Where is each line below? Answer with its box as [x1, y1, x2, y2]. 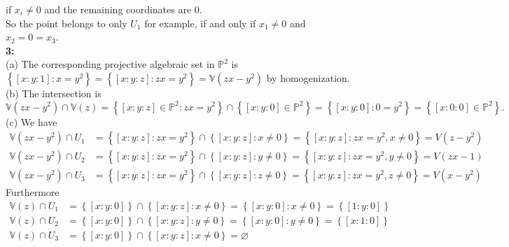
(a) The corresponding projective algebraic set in [6, 57, 215, 71]
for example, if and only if [144, 15, 256, 30]
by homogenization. [266, 70, 350, 85]
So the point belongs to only [6, 15, 127, 30]
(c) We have [6, 114, 57, 129]
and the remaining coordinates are [44, 2, 192, 16]
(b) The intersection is [6, 85, 102, 100]
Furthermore [6, 185, 60, 199]
